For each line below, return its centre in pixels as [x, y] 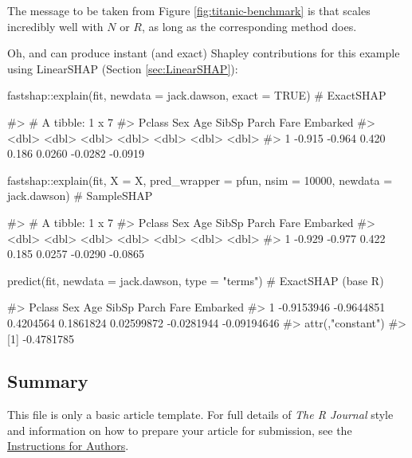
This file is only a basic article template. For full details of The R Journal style [200, 415]
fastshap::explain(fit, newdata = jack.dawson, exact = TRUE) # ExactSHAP [197, 95]
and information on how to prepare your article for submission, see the [180, 430]
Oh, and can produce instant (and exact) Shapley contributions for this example [204, 53]
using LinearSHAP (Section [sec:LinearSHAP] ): [123, 68]
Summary [48, 381]
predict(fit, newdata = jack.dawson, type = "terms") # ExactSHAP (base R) [196, 280]
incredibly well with [55, 26]
